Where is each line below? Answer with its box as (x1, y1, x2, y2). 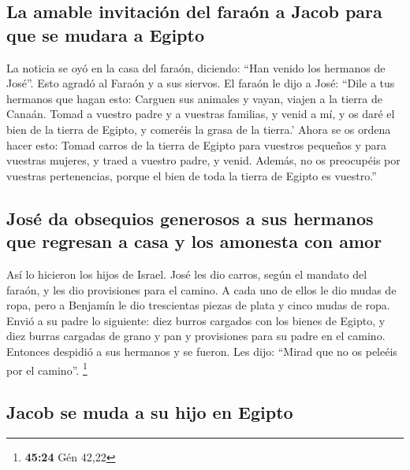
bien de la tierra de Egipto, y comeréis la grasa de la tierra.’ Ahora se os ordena (6, 120, 391, 137)
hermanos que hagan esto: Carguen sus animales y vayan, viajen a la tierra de (6, 90, 382, 106)
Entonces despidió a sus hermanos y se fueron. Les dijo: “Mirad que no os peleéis (6, 342, 397, 359)
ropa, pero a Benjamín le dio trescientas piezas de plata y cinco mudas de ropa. (6, 297, 390, 313)
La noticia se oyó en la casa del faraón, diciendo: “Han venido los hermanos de (6, 59, 386, 76)
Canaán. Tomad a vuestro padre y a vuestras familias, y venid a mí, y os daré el (6, 105, 395, 122)
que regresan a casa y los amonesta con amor (6, 229, 382, 254)
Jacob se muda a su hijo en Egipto (6, 400, 293, 424)
